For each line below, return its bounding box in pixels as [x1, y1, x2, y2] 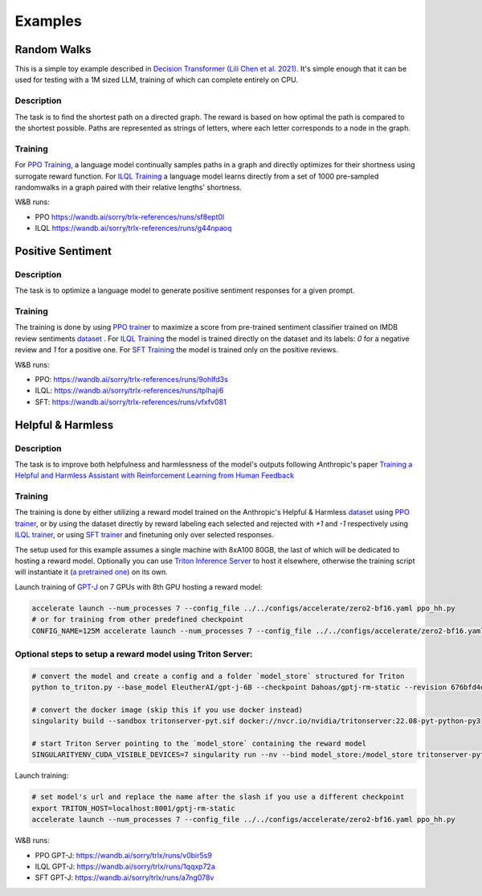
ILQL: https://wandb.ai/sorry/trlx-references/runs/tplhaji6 [35, 386, 224, 396]
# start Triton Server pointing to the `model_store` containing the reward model [31, 739, 367, 748]
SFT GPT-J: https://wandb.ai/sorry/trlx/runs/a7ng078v [35, 873, 214, 882]
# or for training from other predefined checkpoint [31, 615, 244, 624]
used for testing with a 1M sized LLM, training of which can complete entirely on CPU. [14, 75, 299, 84]
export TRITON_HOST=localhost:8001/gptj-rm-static [31, 804, 236, 812]
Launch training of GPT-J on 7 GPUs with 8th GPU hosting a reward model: [14, 582, 263, 591]
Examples [14, 12, 82, 30]
